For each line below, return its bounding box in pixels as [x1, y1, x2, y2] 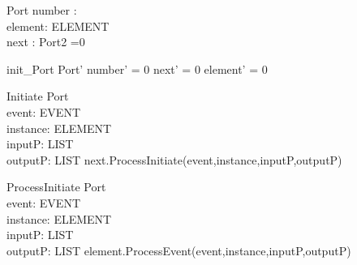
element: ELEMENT [6, 17, 110, 34]
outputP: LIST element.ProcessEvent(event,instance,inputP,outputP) [6, 241, 351, 259]
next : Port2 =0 [6, 33, 85, 50]
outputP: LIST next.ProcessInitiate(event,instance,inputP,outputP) [6, 151, 342, 168]
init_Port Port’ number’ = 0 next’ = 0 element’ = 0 [6, 60, 268, 77]
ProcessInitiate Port [6, 178, 106, 195]
